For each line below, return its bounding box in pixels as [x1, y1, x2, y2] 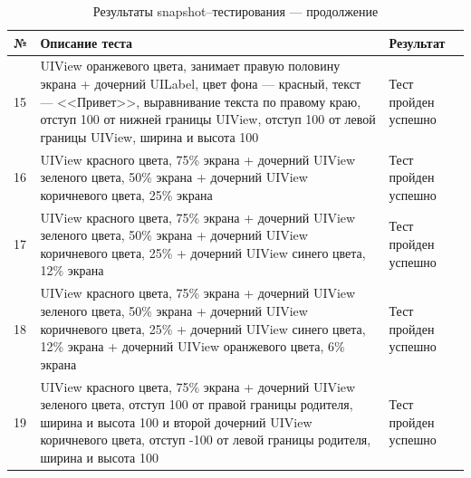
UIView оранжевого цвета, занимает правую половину [40, 56, 341, 75]
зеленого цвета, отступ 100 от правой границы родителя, [40, 395, 353, 414]
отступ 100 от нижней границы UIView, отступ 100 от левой [40, 110, 376, 129]
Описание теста [40, 33, 133, 52]
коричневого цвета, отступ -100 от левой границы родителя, [40, 430, 371, 449]
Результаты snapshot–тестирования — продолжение [92, 2, 379, 20]
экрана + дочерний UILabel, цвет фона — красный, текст [40, 74, 361, 93]
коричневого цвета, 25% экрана [40, 185, 213, 204]
